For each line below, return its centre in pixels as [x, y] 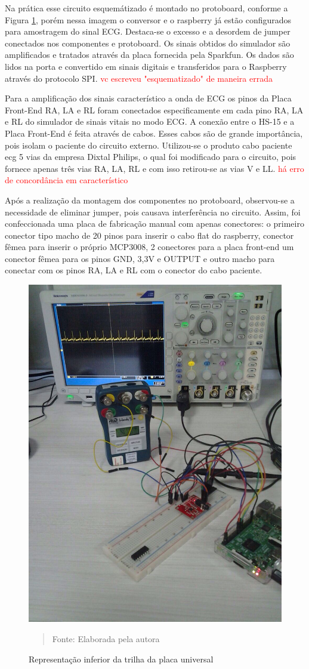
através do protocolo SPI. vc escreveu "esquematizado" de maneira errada [139, 78]
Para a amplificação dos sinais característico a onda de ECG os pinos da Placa [148, 98]
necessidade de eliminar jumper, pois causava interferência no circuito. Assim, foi [153, 212]
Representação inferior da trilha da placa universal [121, 659]
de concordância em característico [67, 180]
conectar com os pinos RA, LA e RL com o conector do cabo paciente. [134, 270]
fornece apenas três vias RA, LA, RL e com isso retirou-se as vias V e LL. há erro [154, 168]
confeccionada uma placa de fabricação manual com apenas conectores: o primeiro [154, 223]
